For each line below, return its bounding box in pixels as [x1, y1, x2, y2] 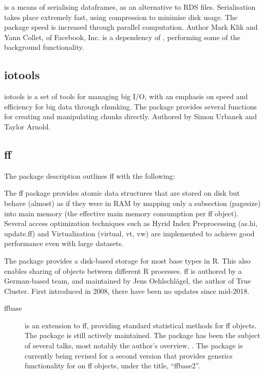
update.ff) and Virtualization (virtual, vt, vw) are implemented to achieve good [4, 228, 255, 238]
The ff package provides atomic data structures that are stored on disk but [4, 188, 240, 198]
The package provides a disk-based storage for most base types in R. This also [4, 255, 251, 266]
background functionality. [4, 42, 84, 52]
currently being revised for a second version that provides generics [25, 350, 233, 361]
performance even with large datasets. [4, 238, 124, 249]
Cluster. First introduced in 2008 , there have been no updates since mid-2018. [4, 285, 250, 296]
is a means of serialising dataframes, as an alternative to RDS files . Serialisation [4, 2, 256, 12]
